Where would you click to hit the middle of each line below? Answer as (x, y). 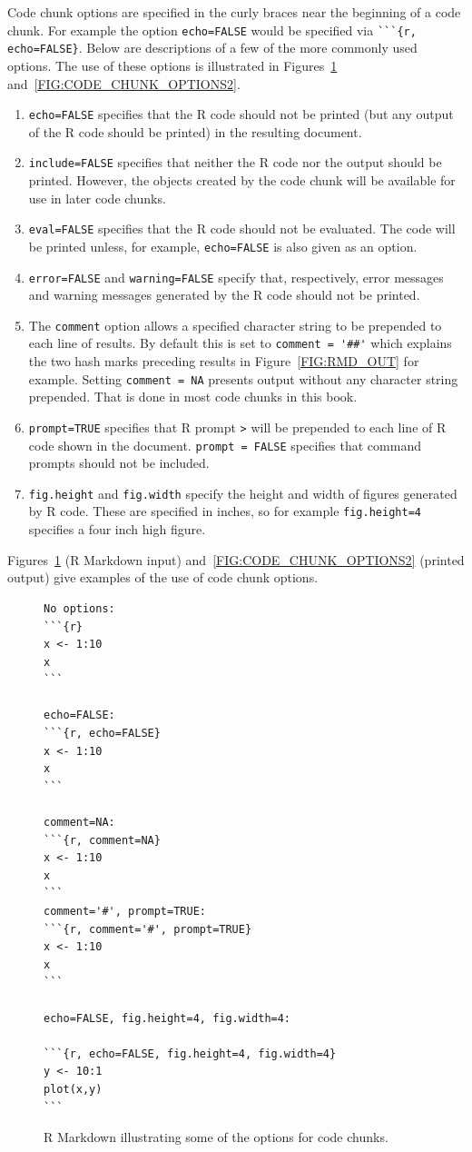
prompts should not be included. (119, 463)
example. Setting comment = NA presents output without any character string (243, 378)
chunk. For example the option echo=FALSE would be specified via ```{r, (212, 30)
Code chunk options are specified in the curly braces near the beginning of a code (234, 12)
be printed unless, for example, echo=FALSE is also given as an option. (223, 246)
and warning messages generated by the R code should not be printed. (224, 295)
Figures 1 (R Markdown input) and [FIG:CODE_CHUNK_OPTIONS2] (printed (236, 559)
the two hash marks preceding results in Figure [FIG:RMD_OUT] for (224, 361)
